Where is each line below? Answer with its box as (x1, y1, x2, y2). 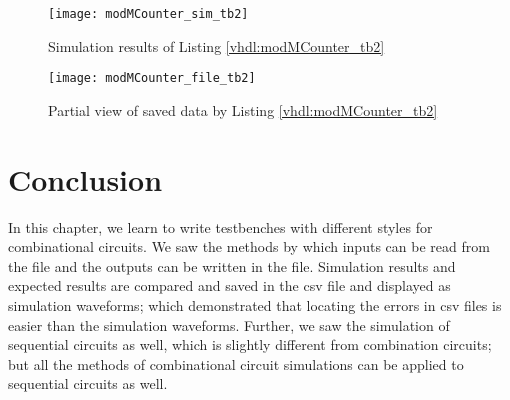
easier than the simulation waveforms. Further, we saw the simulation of (8, 314, 450, 335)
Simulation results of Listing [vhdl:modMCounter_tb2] (48, 35, 385, 56)
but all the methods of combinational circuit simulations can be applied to (8, 353, 464, 374)
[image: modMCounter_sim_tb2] (48, 7, 249, 21)
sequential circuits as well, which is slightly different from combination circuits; (8, 334, 492, 355)
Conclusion (8, 158, 163, 199)
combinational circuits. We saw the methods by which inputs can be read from (8, 236, 490, 257)
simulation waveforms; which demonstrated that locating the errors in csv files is (8, 295, 502, 315)
